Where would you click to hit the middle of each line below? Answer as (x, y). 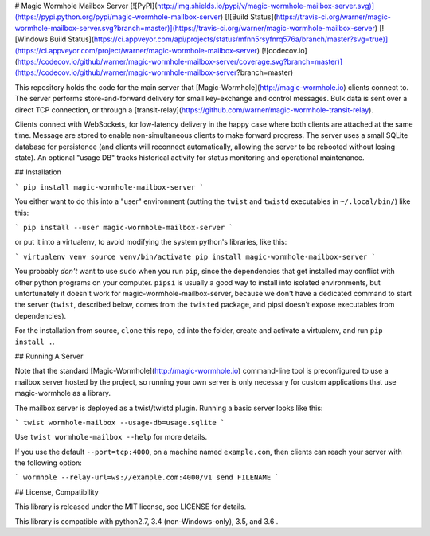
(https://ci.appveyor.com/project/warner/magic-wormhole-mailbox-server (136, 50)
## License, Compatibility (57, 492)
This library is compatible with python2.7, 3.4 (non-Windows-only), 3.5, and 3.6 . (147, 521)
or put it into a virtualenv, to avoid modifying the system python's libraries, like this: (151, 242)
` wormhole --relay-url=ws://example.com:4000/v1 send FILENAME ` (147, 477)
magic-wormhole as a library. (63, 393)
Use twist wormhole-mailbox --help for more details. (111, 437)
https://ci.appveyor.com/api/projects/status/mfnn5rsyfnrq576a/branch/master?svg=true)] (241, 39)
